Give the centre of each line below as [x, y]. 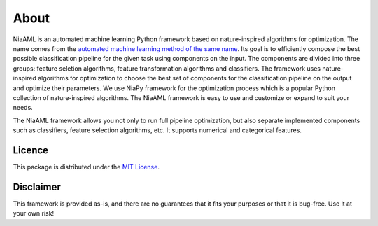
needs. [23, 108]
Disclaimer [37, 186]
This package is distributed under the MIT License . [86, 167]
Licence [31, 150]
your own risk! [34, 213]
